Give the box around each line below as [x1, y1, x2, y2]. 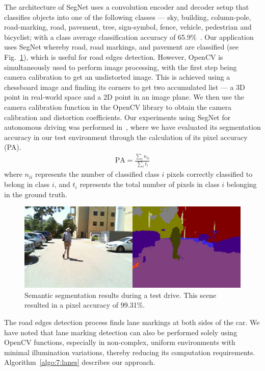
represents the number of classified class [35, 169, 160, 179]
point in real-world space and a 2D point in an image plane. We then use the [4, 91, 244, 102]
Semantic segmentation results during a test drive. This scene [24, 289, 217, 300]
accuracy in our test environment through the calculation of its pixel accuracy [4, 131, 248, 142]
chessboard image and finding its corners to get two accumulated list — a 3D [4, 81, 245, 92]
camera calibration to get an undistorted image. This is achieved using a [4, 72, 230, 82]
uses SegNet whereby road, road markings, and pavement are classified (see [4, 41, 239, 52]
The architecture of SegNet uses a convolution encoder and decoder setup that [4, 2, 249, 12]
